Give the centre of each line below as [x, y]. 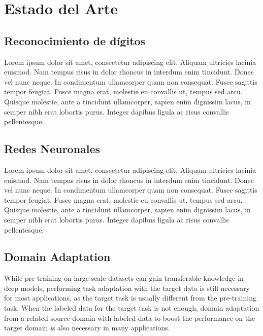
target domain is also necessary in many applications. [87, 328]
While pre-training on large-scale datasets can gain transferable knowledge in [124, 278]
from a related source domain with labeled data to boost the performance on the [130, 318]
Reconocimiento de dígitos [75, 40]
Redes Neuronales [52, 149]
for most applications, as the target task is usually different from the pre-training [130, 298]
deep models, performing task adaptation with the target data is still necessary [127, 288]
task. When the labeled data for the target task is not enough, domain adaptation [132, 308]
